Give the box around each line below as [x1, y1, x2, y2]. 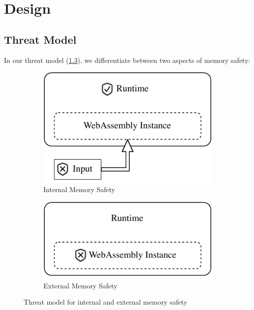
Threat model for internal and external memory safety [24, 297, 188, 307]
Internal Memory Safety [43, 184, 115, 195]
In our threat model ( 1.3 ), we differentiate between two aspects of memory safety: [4, 55, 251, 65]
